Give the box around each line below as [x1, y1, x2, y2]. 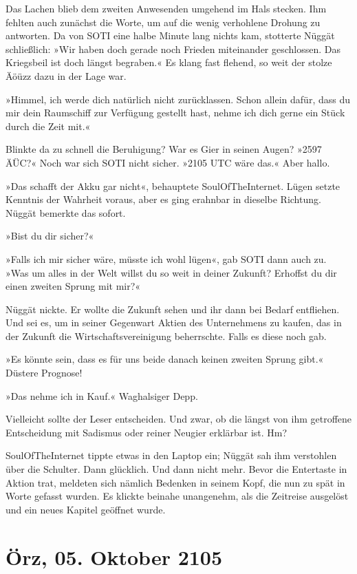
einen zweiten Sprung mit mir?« [6, 279, 141, 293]
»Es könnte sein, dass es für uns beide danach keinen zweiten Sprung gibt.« [6, 352, 324, 366]
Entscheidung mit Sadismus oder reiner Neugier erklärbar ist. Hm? [6, 425, 288, 439]
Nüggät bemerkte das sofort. [6, 205, 126, 220]
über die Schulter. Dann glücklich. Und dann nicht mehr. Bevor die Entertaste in [6, 462, 347, 476]
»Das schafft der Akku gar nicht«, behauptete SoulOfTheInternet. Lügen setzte [6, 178, 340, 193]
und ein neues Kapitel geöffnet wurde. [6, 502, 166, 516]
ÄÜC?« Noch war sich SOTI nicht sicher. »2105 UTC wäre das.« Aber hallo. [6, 155, 330, 169]
